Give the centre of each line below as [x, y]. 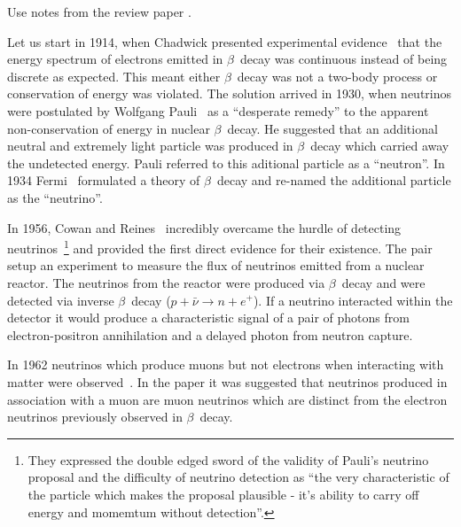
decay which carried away [380, 146]
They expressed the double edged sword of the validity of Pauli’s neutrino [228, 459]
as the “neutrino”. [55, 197]
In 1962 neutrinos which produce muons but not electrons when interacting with [226, 364]
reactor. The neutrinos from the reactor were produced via [166, 282]
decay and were [383, 282]
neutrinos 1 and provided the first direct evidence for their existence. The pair [220, 247]
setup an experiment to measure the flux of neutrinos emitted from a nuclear [216, 265]
